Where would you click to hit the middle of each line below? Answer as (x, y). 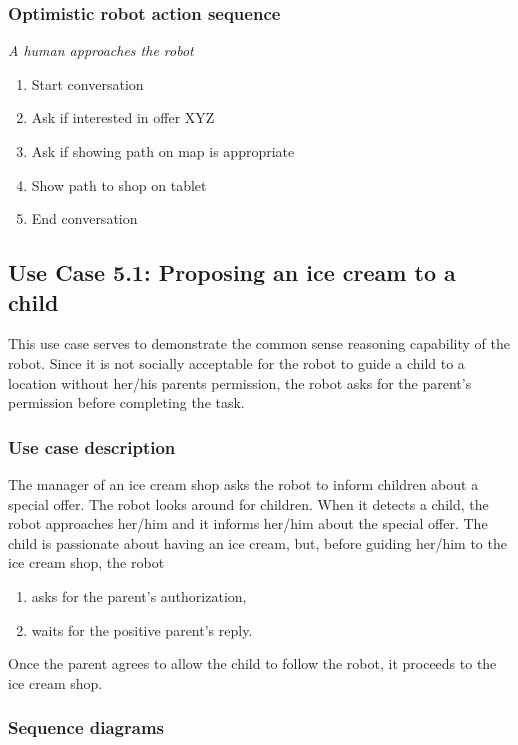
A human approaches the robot (101, 50)
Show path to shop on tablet (119, 184)
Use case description (92, 446)
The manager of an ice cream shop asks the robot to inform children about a (243, 483)
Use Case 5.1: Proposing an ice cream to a (232, 272)
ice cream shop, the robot (86, 562)
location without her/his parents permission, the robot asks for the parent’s (240, 382)
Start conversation (87, 83)
